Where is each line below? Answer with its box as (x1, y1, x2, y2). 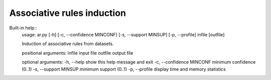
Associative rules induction (9, 7, 126, 18)
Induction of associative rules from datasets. (22, 41, 114, 47)
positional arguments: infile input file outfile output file (22, 50, 133, 56)
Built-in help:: (9, 25, 37, 31)
